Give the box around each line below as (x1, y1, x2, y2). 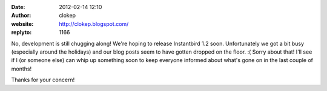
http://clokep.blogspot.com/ (59, 20, 129, 27)
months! (11, 65, 32, 72)
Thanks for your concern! (11, 76, 75, 84)
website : (11, 20, 34, 27)
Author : (11, 12, 31, 19)
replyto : (11, 29, 32, 36)
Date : (11, 4, 25, 10)
